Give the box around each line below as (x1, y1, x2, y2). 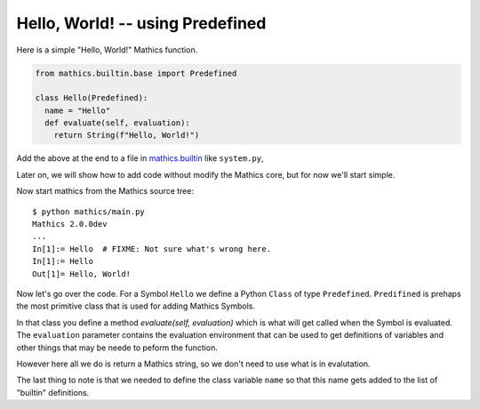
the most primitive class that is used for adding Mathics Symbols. (16, 301, 256, 311)
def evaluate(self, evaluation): (44, 118, 190, 128)
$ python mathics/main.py (32, 206, 146, 217)
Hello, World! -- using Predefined (16, 13, 267, 33)
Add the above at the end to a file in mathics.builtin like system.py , (16, 153, 264, 164)
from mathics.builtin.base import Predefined (35, 68, 237, 78)
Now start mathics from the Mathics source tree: (16, 186, 195, 196)
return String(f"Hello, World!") (53, 130, 200, 140)
